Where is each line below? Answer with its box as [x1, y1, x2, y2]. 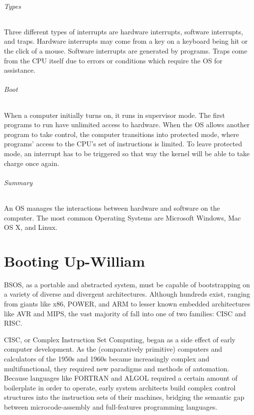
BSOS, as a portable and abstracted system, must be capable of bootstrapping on [4, 279, 250, 289]
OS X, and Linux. [4, 222, 57, 232]
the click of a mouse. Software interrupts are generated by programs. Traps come [4, 45, 248, 55]
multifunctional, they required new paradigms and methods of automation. [4, 363, 229, 373]
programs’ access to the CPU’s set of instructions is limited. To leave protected [4, 138, 242, 149]
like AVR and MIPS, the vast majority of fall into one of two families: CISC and [4, 308, 246, 318]
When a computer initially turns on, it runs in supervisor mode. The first [4, 110, 225, 120]
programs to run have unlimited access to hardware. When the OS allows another [4, 119, 250, 130]
